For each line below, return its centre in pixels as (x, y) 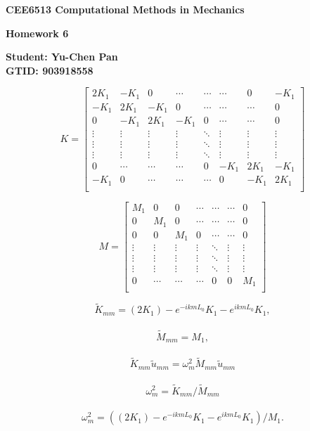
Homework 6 (37, 33)
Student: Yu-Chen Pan (62, 57)
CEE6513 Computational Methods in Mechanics (125, 9)
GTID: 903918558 (50, 70)
